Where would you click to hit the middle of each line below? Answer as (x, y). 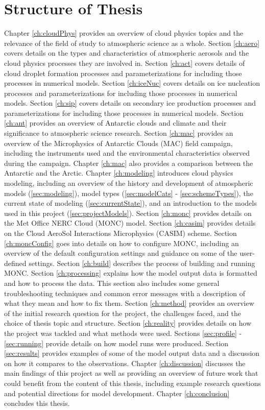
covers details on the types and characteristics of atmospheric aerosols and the (127, 53)
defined (15, 263)
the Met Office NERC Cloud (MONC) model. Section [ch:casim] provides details (130, 223)
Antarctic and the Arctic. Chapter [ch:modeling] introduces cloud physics (119, 173)
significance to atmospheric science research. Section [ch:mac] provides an (119, 133)
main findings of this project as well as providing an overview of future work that (131, 373)
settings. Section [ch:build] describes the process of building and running (142, 263)
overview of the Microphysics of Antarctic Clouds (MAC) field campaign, (118, 143)
